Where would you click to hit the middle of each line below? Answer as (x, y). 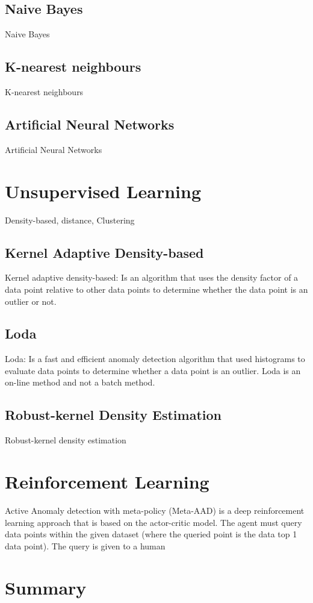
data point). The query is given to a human (85, 545)
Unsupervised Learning (103, 191)
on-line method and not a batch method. (80, 382)
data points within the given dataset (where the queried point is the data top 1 (151, 534)
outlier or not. (31, 301)
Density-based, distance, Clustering (70, 220)
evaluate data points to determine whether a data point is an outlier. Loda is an (153, 370)
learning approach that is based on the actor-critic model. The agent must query (153, 522)
